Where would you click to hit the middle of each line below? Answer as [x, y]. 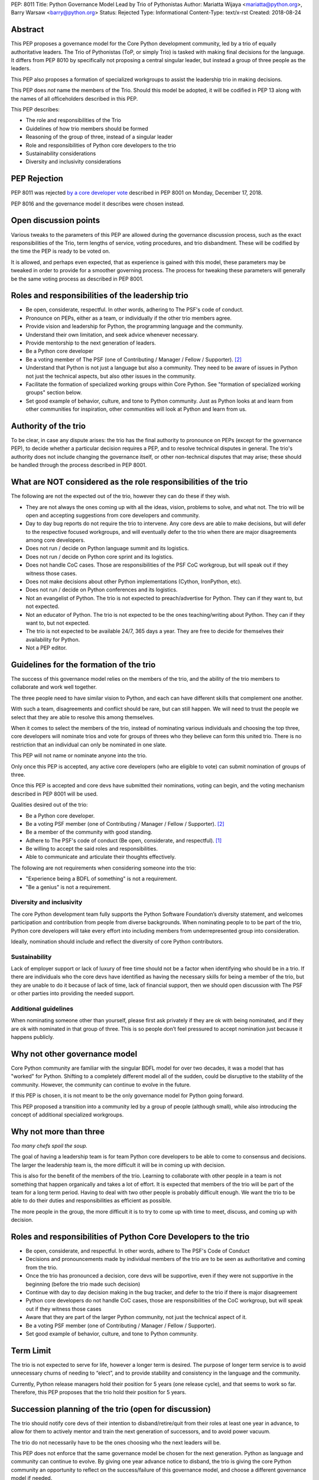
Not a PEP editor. [46, 648]
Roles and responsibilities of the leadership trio [100, 296]
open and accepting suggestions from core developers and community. [113, 515]
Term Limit [31, 1351]
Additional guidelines [42, 1009]
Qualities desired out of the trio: [49, 805]
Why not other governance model [74, 1054]
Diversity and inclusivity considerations [73, 162]
